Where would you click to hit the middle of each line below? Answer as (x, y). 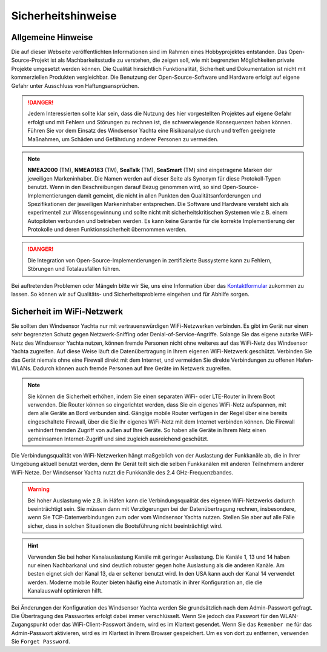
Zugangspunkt (29, 625)
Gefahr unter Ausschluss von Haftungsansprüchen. (75, 85)
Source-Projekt (30, 60)
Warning (38, 489)
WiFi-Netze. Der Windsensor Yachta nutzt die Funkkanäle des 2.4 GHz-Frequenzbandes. (122, 472)
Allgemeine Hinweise (52, 37)
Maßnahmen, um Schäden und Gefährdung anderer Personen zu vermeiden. (123, 139)
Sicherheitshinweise (64, 16)
